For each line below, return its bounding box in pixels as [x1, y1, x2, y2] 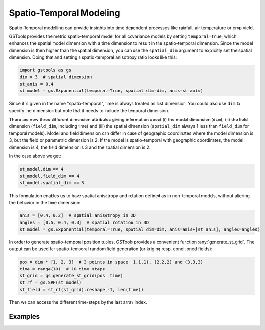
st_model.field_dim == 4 [19, 173, 79, 179]
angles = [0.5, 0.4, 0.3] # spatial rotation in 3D [19, 219, 149, 225]
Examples [9, 312, 40, 321]
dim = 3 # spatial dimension [19, 74, 92, 80]
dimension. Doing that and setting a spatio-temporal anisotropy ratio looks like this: [9, 54, 177, 60]
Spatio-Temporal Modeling [9, 7, 120, 18]
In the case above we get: [9, 153, 61, 159]
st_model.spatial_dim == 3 [19, 180, 84, 185]
